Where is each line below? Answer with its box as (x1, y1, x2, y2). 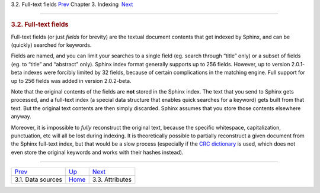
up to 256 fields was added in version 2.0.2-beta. (11, 77, 132, 84)
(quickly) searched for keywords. (11, 41, 92, 49)
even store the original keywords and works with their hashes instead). (11, 149, 184, 156)
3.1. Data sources (14, 175, 62, 184)
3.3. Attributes (92, 175, 132, 184)
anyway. (11, 113, 32, 120)
